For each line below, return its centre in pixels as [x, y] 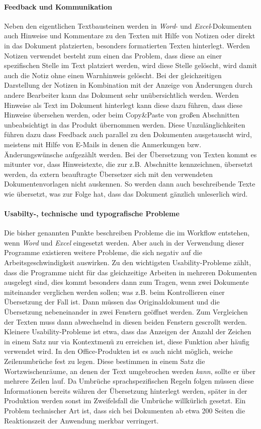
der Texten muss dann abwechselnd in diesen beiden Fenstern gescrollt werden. [126, 321]
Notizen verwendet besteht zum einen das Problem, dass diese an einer [113, 55]
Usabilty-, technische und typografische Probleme [92, 213]
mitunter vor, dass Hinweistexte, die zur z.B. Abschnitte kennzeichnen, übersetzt [128, 164]
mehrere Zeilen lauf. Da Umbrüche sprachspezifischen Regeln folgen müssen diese [129, 381]
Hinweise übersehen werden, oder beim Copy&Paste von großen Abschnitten [122, 115]
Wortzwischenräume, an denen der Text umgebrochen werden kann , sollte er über [130, 371]
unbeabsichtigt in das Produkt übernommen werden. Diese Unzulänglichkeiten [125, 124]
